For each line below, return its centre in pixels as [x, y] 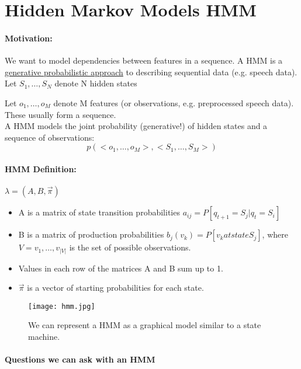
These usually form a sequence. [60, 114]
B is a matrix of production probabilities [91, 234]
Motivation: [29, 38]
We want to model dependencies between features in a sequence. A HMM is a [144, 60]
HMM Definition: [41, 168]
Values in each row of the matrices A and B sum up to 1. [121, 268]
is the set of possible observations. [130, 247]
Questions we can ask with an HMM [80, 359]
